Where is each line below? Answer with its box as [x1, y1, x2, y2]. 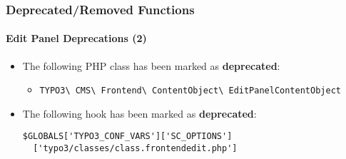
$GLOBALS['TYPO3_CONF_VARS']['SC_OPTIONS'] [22, 131, 233, 142]
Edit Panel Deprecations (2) [6, 31, 147, 46]
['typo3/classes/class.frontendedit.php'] [33, 143, 238, 154]
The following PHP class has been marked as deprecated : [22, 58, 280, 73]
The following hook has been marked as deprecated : [22, 106, 257, 120]
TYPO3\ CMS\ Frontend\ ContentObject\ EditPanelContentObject [39, 86, 341, 96]
